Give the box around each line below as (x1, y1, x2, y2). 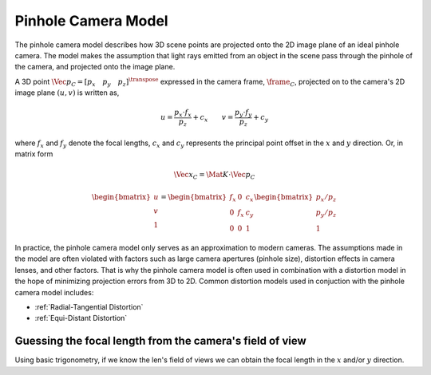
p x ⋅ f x (174, 108, 192, 119)
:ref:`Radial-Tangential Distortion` (34, 302, 144, 311)
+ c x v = (192, 112, 234, 124)
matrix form (14, 148, 53, 159)
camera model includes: (14, 287, 94, 297)
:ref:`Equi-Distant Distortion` (34, 314, 128, 323)
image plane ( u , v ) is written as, (14, 88, 120, 97)
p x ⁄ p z (315, 192, 337, 203)
